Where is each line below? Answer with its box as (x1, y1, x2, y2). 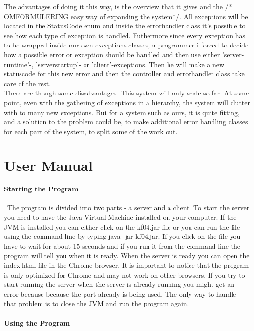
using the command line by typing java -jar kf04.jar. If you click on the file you (4, 231, 241, 241)
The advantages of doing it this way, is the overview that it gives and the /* (4, 1, 232, 11)
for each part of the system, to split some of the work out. (4, 126, 178, 136)
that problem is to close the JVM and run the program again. (4, 298, 189, 308)
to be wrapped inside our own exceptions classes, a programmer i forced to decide (4, 40, 249, 50)
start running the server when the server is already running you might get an (4, 279, 234, 289)
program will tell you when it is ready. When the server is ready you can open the (4, 250, 250, 260)
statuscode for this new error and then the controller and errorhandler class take (4, 69, 245, 79)
